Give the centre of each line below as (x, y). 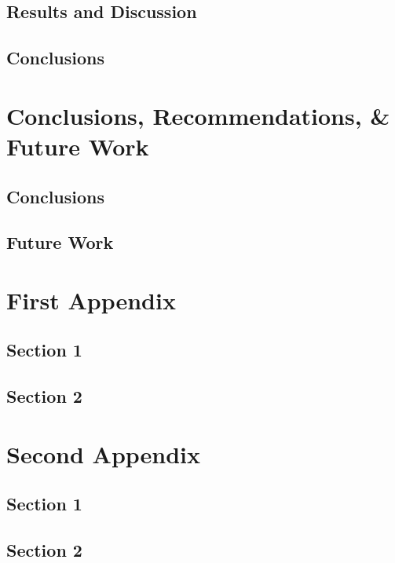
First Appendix (91, 300)
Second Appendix (104, 453)
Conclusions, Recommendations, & (198, 115)
